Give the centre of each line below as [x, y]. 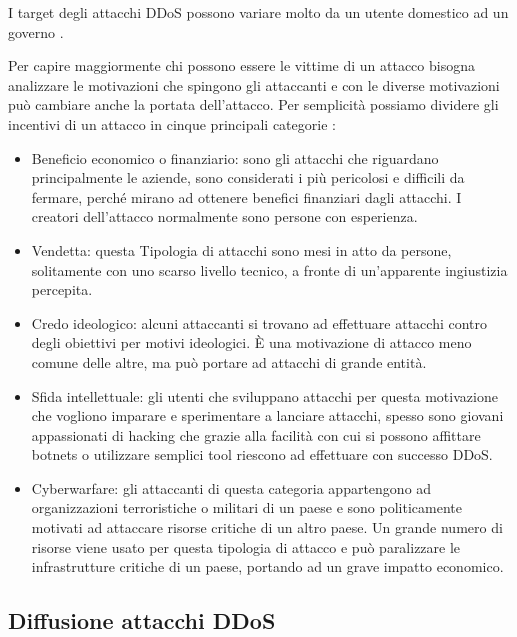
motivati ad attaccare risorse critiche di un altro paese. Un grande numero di [267, 527]
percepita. [62, 289]
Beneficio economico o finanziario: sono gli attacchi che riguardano [235, 157]
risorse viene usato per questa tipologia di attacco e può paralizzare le [246, 546]
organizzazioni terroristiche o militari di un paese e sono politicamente [246, 507]
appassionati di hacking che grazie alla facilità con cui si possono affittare [256, 434]
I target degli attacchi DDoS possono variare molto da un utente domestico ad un [258, 12]
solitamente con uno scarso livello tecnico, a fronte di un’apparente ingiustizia [269, 269]
